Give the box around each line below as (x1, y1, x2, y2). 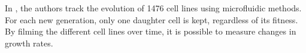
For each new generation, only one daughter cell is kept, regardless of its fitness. (5, 13, 298, 26)
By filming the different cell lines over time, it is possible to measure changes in (5, 25, 296, 38)
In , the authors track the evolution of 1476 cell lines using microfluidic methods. (5, 2, 302, 14)
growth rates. (5, 36, 53, 49)
